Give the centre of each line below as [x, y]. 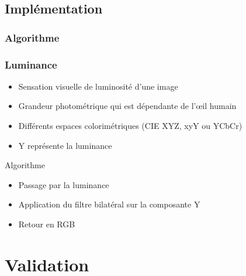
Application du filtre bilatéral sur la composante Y [109, 204]
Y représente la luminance [65, 145]
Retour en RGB [47, 224]
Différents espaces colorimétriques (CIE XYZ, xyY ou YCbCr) [130, 126]
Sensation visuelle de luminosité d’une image [98, 86]
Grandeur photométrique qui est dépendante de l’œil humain [127, 106]
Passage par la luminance [64, 184]
